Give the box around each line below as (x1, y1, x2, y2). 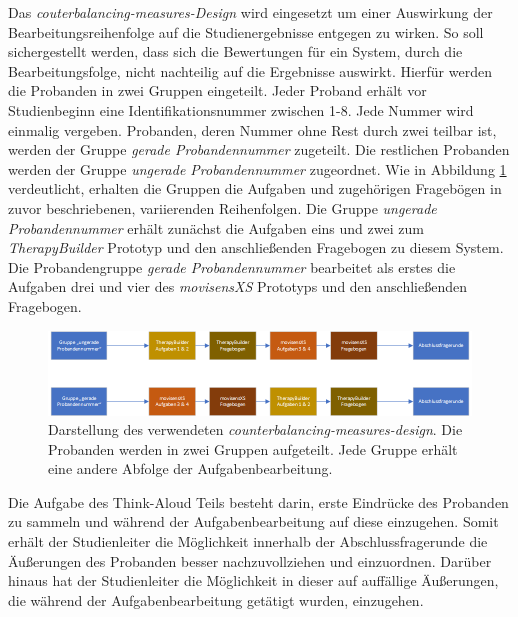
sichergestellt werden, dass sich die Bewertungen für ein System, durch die (8, 41, 463, 62)
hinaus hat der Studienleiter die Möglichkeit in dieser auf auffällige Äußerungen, (8, 570, 499, 591)
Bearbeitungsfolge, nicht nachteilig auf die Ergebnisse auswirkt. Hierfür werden (8, 60, 492, 81)
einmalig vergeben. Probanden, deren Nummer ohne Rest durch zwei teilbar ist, (8, 119, 497, 140)
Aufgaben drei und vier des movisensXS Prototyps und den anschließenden (8, 276, 467, 297)
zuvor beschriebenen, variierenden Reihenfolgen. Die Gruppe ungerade (8, 197, 437, 218)
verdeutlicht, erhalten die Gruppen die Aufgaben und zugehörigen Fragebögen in (8, 178, 502, 199)
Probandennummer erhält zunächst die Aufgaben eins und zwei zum (8, 217, 424, 238)
